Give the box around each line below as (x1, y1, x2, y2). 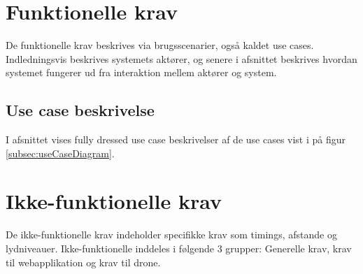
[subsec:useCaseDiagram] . (6, 145, 115, 160)
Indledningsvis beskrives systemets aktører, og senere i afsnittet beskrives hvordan (6, 51, 357, 66)
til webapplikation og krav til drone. (6, 254, 161, 269)
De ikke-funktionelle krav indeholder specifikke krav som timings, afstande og (6, 227, 337, 242)
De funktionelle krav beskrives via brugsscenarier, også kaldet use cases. (6, 38, 314, 52)
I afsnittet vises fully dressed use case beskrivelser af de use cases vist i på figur (6, 132, 346, 147)
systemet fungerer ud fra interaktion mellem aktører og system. (6, 65, 277, 80)
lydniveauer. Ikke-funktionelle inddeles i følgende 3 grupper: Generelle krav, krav (6, 241, 352, 256)
